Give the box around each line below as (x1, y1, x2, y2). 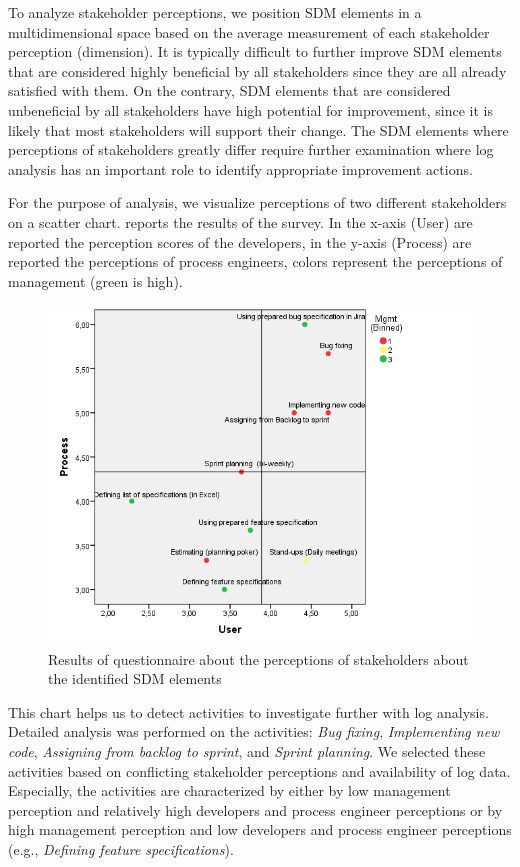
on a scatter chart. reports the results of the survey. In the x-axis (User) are (8, 211, 473, 232)
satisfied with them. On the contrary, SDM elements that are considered (8, 80, 451, 101)
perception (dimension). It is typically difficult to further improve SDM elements (8, 41, 502, 62)
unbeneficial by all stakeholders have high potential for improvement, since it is (8, 99, 493, 120)
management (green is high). (8, 270, 183, 291)
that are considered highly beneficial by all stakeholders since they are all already (8, 60, 507, 81)
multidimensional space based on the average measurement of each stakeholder (8, 21, 490, 42)
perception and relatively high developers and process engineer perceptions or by (8, 799, 503, 820)
